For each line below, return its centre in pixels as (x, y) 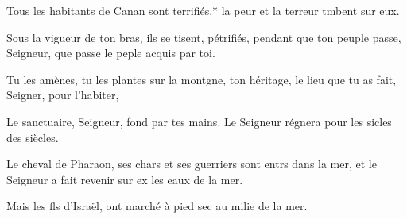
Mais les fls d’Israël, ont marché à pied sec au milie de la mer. (157, 206)
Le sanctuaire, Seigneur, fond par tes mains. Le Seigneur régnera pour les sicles (199, 121)
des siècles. (33, 137)
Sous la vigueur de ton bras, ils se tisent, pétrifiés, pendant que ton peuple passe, (204, 37)
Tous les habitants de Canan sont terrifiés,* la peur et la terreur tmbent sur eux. (203, 10)
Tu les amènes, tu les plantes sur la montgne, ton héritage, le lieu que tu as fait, (202, 79)
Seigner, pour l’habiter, (63, 95)
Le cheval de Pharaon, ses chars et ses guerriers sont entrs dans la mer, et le (192, 164)
